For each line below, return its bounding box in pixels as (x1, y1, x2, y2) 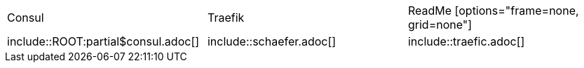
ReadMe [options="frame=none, (407, 4, 579, 18)
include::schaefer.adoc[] (207, 34, 337, 48)
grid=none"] (407, 18, 473, 32)
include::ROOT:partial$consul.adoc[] (7, 34, 200, 48)
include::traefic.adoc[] (407, 34, 525, 48)
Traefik (207, 11, 245, 25)
